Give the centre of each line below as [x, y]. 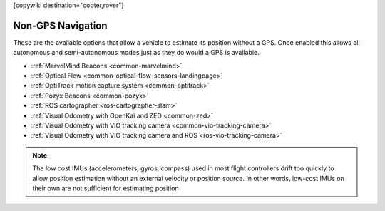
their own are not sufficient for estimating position [106, 188]
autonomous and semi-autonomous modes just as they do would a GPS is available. [136, 53]
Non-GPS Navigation [60, 25]
